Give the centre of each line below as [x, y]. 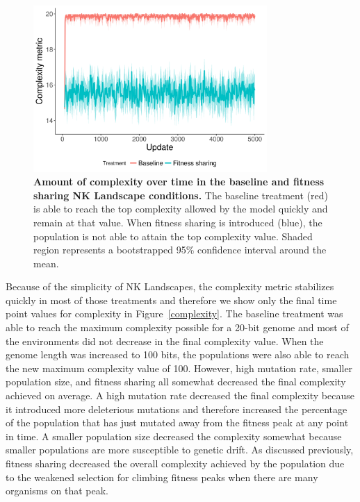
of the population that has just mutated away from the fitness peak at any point [177, 422]
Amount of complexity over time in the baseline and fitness [179, 182]
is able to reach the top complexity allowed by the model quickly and [181, 209]
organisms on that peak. [57, 491]
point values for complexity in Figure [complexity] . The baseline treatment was [174, 313]
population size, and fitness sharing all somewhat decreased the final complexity [176, 382]
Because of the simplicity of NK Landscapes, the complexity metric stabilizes [170, 286]
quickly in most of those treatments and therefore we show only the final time [171, 300]
